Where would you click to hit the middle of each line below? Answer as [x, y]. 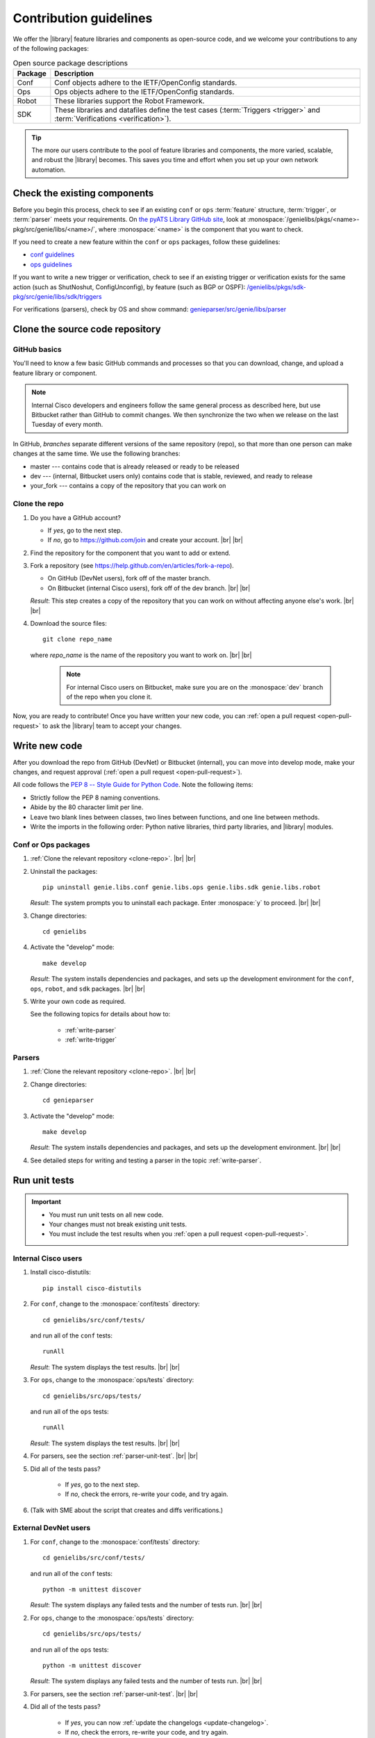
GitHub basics [37, 350]
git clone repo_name [77, 639]
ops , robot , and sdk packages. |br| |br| [88, 989]
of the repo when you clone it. [109, 697]
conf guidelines [52, 254]
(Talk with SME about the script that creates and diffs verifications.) [127, 1510]
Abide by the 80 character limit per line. [87, 807]
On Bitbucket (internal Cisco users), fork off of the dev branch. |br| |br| [149, 588]
